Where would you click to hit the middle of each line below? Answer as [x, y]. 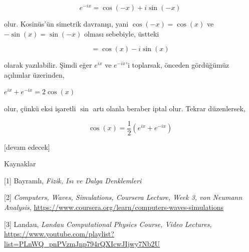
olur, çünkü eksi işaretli [40, 108]
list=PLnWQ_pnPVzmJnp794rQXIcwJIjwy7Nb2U [82, 243]
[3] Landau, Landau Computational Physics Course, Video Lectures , [108, 224]
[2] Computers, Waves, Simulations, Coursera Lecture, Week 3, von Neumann [123, 197]
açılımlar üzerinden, [34, 74]
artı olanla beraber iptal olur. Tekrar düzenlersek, [169, 108]
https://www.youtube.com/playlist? [59, 234]
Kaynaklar [20, 164]
